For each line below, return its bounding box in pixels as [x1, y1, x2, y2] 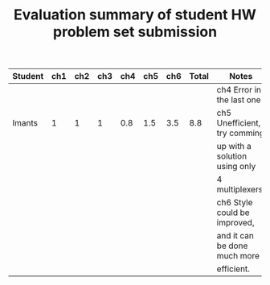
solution [216, 151, 247, 162]
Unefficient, [216, 118, 261, 129]
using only [216, 161, 256, 172]
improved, [216, 217, 255, 229]
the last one [216, 94, 261, 105]
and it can [216, 230, 255, 242]
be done [216, 240, 248, 251]
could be [216, 207, 251, 218]
